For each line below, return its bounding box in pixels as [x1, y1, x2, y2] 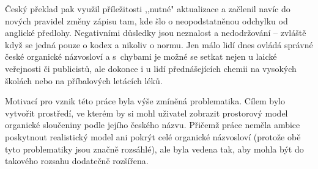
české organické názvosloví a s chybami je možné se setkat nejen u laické [5, 50, 277, 63]
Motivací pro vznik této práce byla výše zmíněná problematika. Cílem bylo [5, 95, 285, 107]
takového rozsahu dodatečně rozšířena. [5, 154, 149, 167]
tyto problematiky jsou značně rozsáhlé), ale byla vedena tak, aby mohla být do [5, 142, 304, 155]
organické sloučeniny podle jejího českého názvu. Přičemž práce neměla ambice [5, 118, 300, 131]
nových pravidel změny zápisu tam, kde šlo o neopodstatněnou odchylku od [5, 14, 288, 27]
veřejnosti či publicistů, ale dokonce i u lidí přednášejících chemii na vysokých [5, 62, 297, 74]
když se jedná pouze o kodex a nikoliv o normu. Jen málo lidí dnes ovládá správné [5, 38, 313, 51]
